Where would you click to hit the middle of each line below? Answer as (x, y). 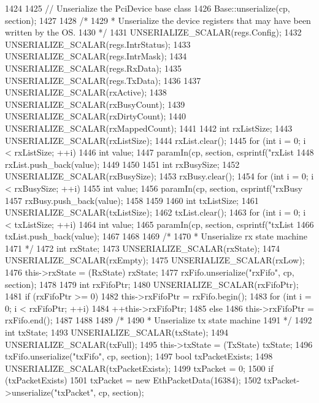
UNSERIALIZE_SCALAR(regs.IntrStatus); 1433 (98, 44)
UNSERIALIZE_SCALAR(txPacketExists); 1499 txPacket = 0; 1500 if (139, 368)
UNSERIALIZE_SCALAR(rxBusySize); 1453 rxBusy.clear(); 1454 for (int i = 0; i (159, 176)
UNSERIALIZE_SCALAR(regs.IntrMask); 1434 (96, 56)
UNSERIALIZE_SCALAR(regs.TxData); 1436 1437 (103, 80)
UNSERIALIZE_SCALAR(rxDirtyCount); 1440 (96, 116)
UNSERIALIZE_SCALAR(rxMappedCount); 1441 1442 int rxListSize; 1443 (149, 128)
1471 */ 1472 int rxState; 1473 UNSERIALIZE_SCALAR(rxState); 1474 (143, 248)
